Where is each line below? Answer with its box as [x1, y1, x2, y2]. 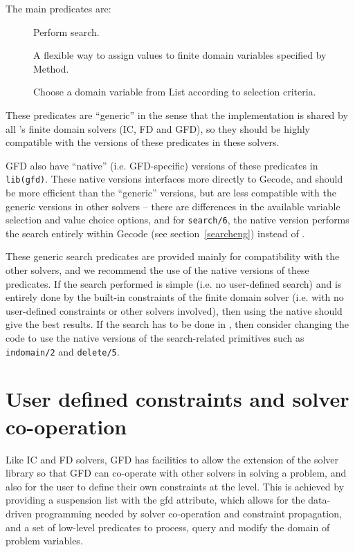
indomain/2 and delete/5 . [6, 344, 120, 358]
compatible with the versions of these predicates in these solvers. [6, 135, 280, 149]
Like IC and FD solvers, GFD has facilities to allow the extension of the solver [6, 452, 339, 466]
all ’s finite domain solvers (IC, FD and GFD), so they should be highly [6, 121, 310, 136]
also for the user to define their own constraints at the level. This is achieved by [6, 479, 345, 493]
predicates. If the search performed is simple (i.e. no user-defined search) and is [6, 276, 342, 291]
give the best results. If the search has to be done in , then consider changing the [6, 317, 349, 331]
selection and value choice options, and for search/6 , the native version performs [6, 212, 349, 227]
